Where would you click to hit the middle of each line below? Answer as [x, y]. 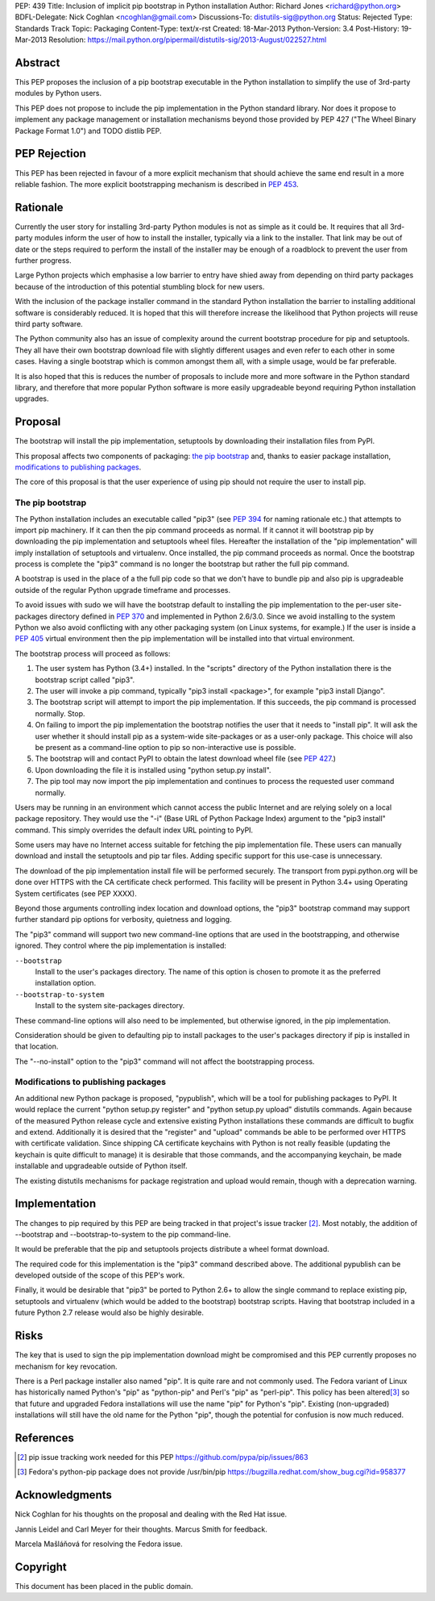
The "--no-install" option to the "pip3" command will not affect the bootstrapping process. [165, 1061]
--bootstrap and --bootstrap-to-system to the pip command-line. [123, 1234]
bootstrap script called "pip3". [85, 680]
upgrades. [32, 398]
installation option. [66, 983]
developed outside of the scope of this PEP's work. [100, 1275]
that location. [37, 1046]
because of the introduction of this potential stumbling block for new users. [140, 286]
